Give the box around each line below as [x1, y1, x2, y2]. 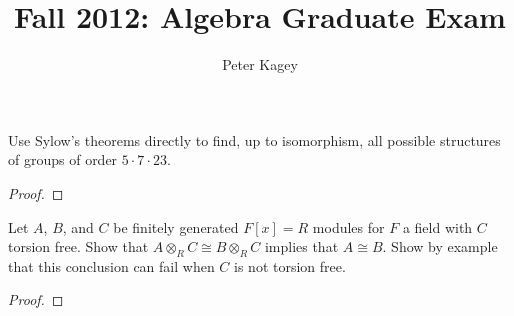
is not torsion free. [234, 255, 346, 276]
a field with [402, 216, 473, 237]
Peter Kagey [222, 54, 298, 75]
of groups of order [8, 149, 118, 170]
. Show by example [382, 236, 498, 257]
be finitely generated [113, 216, 239, 237]
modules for [312, 216, 385, 237]
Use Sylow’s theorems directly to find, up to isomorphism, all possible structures [8, 129, 501, 150]
